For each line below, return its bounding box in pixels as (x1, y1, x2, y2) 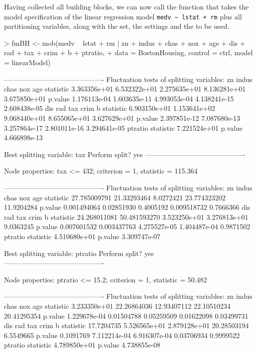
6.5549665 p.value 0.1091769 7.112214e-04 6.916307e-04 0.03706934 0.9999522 (4, 330, 240, 340)
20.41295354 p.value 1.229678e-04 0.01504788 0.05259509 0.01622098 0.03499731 (4, 310, 249, 321)
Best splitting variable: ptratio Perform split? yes (4, 248, 154, 258)
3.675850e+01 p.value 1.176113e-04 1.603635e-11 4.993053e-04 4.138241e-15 (4, 93, 234, 103)
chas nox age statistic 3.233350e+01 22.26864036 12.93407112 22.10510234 (4, 300, 231, 311)
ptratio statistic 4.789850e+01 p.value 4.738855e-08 (4, 340, 161, 350)
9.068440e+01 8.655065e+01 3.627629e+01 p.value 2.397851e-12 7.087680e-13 (4, 113, 241, 123)
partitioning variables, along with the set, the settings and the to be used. (4, 21, 230, 31)
